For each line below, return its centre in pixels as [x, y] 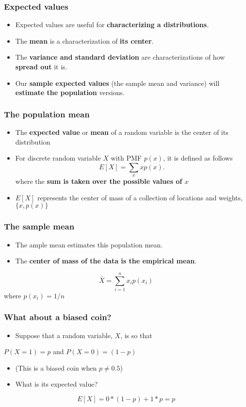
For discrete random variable [58, 158]
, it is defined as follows [198, 158]
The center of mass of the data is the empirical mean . [106, 261]
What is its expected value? [57, 384]
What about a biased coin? [58, 317]
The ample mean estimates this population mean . [89, 244]
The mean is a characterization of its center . [84, 41]
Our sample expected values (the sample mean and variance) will [117, 83]
